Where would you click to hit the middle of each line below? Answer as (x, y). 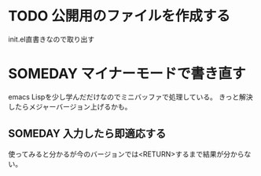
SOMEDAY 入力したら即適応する (87, 134)
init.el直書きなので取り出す (51, 39)
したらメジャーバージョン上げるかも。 (70, 106)
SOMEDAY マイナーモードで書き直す (127, 74)
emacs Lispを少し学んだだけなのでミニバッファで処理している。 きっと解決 (130, 97)
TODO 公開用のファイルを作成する (119, 16)
